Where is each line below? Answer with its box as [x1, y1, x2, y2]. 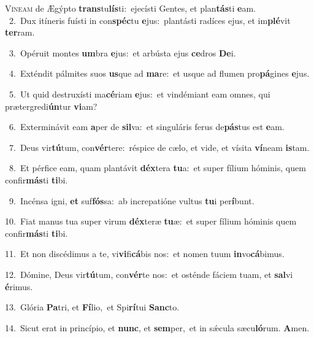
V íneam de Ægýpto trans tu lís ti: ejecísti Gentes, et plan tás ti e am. [5, 2, 256, 14]
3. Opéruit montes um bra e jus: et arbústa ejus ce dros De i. [9, 46, 236, 59]
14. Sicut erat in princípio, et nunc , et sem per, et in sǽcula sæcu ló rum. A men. [5, 321, 310, 334]
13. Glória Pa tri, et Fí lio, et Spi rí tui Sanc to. [5, 301, 180, 313]
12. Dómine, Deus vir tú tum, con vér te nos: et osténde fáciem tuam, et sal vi [5, 267, 293, 280]
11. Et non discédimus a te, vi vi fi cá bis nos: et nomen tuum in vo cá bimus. [5, 247, 285, 260]
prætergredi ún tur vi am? [5, 99, 98, 112]
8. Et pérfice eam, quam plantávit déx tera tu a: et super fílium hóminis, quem [9, 161, 306, 174]
